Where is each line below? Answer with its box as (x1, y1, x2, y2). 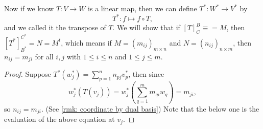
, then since (128, 69, 164, 79)
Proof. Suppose (4, 69, 51, 79)
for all (35, 51, 54, 61)
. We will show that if (112, 22, 180, 33)
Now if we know (4, 3, 54, 13)
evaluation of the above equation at (4, 114, 115, 124)
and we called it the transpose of (4, 22, 106, 33)
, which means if (61, 37, 112, 48)
